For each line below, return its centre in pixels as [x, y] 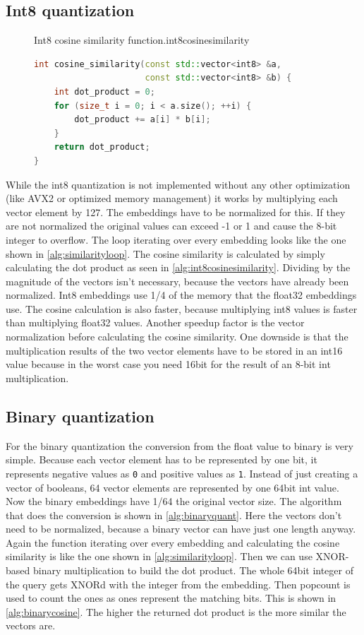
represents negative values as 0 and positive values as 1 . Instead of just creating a [182, 473]
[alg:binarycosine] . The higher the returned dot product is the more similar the [176, 611]
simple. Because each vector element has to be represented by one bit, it [162, 459]
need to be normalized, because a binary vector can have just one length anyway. [181, 529]
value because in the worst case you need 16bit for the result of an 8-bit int [168, 364]
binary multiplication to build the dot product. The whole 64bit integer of [193, 570]
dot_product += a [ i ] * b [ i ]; [142, 120]
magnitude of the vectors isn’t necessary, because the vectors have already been [177, 281]
